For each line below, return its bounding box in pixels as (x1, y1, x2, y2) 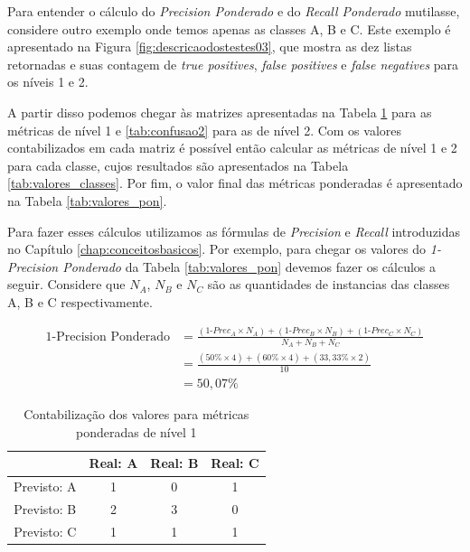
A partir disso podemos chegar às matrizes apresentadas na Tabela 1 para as (7, 102, 432, 121)
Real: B (150, 454, 199, 472)
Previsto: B (14, 500, 77, 519)
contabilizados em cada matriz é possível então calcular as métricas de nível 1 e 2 (7, 138, 457, 157)
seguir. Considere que (7, 275, 126, 294)
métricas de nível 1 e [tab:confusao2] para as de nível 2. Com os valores (7, 120, 402, 139)
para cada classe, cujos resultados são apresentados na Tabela (7, 155, 349, 174)
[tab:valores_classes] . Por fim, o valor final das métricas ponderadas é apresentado (7, 173, 463, 192)
